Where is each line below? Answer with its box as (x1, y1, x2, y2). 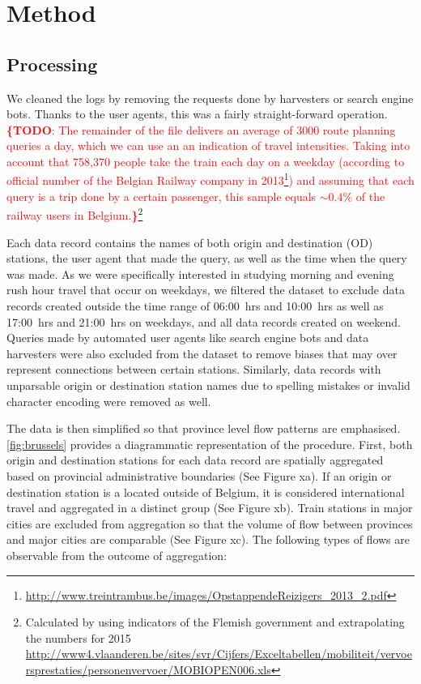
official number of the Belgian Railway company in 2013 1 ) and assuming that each (6, 169, 415, 189)
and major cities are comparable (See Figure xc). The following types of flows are (6, 531, 410, 548)
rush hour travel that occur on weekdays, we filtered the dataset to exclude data (6, 281, 405, 298)
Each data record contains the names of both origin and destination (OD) (6, 233, 373, 250)
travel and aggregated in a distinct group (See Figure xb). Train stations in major (6, 499, 413, 516)
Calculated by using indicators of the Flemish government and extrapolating (25, 613, 405, 631)
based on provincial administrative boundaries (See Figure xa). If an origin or (6, 467, 392, 484)
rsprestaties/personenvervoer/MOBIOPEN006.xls (25, 660, 271, 678)
